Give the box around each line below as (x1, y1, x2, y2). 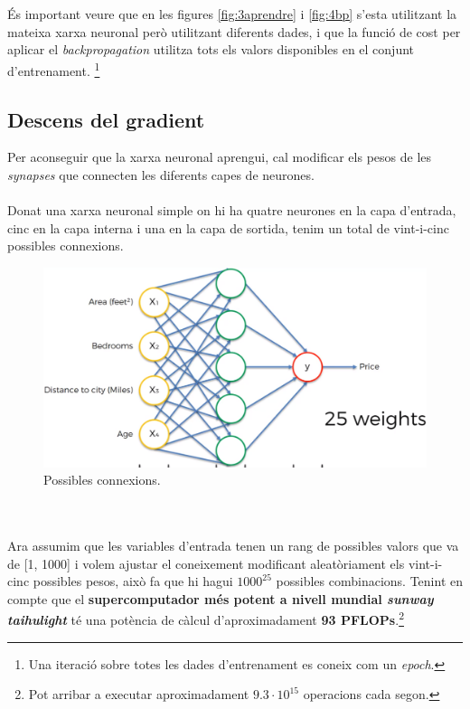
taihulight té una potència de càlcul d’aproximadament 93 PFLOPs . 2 (7, 608, 404, 629)
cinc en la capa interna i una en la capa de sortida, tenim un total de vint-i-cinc (7, 218, 449, 237)
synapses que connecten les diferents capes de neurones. (7, 165, 315, 184)
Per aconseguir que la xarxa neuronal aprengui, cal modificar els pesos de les (7, 147, 432, 166)
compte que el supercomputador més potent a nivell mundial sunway (7, 589, 434, 608)
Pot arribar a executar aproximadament (28, 685, 249, 704)
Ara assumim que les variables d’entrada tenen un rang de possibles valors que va (7, 536, 459, 555)
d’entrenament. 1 (7, 58, 100, 80)
